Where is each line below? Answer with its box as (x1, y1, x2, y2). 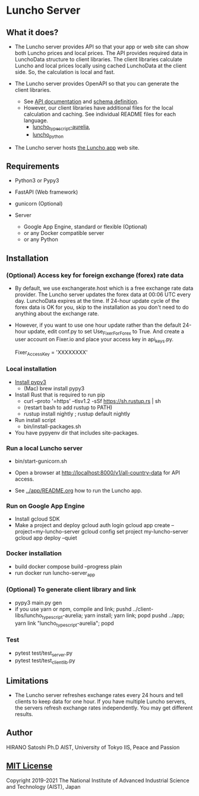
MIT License (6, 761, 53, 771)
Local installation (6, 365, 57, 373)
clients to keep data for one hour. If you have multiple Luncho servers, (14, 698, 187, 705)
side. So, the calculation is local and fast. (14, 69, 115, 75)
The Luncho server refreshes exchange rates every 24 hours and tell (14, 692, 184, 699)
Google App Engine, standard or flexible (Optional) (23, 223, 147, 230)
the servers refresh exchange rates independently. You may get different (14, 704, 193, 711)
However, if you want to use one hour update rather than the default (14, 321, 181, 329)
